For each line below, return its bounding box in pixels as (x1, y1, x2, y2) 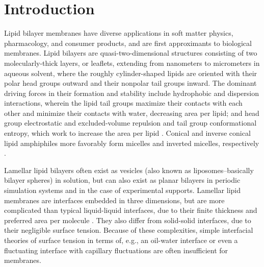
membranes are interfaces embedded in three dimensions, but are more (4, 195, 225, 205)
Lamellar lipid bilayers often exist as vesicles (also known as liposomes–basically (4, 164, 254, 175)
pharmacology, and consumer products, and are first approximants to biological (4, 37, 252, 48)
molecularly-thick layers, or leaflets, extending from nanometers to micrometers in (4, 57, 260, 68)
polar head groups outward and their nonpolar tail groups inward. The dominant (4, 78, 257, 88)
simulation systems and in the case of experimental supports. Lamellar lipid (4, 185, 241, 196)
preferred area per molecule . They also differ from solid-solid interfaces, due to (4, 214, 251, 225)
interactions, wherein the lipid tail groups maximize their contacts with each (4, 98, 243, 108)
